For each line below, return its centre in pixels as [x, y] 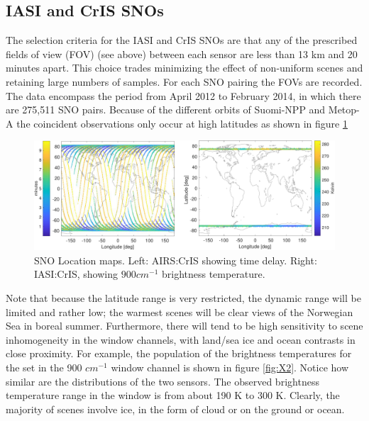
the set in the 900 [44, 367]
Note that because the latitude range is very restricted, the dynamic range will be [183, 298]
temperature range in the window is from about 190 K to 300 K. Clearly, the [173, 395]
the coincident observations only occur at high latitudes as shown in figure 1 [182, 123]
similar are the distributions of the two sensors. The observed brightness [163, 381]
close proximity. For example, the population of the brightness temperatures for [179, 353]
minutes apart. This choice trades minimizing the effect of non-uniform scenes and [184, 68]
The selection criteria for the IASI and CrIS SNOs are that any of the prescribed [182, 40]
